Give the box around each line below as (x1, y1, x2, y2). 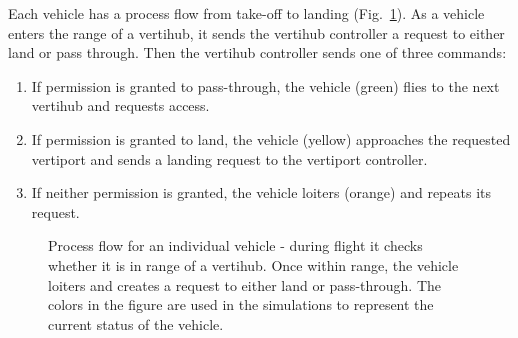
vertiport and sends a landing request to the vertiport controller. (31, 148, 428, 169)
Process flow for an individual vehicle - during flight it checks (48, 235, 423, 256)
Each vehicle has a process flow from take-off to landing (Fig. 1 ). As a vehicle (8, 3, 485, 23)
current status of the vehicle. (48, 313, 224, 334)
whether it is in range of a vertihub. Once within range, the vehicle (48, 254, 459, 275)
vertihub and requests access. (31, 95, 210, 116)
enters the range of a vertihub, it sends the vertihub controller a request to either (8, 22, 505, 43)
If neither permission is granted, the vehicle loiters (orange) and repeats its (31, 182, 491, 203)
